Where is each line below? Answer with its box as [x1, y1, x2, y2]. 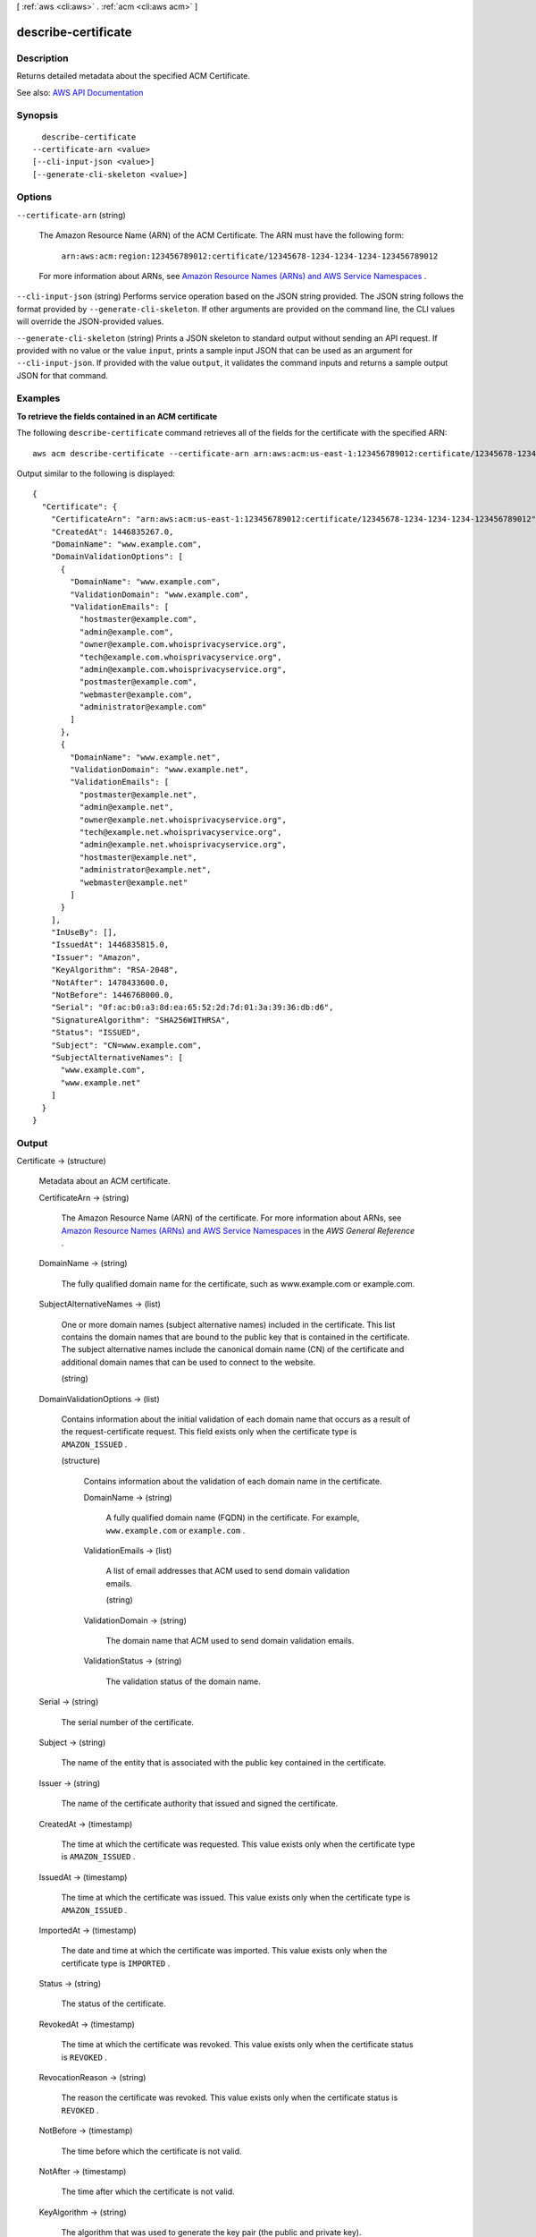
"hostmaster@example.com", [79, 614, 198, 625]
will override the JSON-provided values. [16, 316, 164, 327]
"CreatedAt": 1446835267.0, [50, 526, 174, 537]
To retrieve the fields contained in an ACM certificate [16, 411, 218, 421]
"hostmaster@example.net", [79, 852, 198, 863]
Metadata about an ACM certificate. [38, 1176, 171, 1187]
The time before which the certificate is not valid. [61, 2146, 242, 2156]
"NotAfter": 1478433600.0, [50, 977, 170, 988]
